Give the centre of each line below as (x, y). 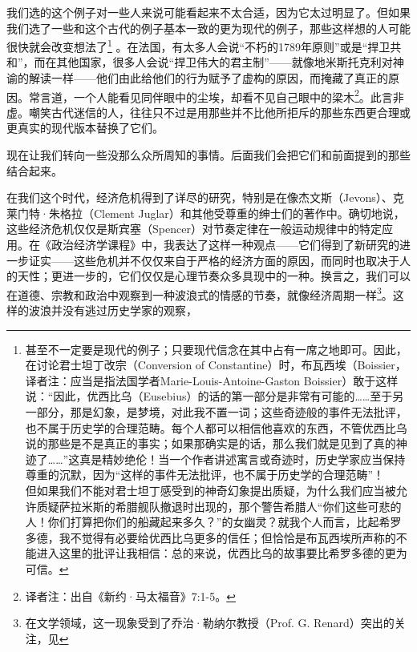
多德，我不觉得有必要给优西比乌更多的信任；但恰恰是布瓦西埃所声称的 (211, 537)
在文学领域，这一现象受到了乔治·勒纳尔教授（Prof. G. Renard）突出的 (210, 623)
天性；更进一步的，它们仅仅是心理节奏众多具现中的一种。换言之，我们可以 (214, 276)
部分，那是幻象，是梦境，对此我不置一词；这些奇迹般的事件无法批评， (222, 412)
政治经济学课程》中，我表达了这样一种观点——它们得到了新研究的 (225, 245)
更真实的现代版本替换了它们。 (85, 128)
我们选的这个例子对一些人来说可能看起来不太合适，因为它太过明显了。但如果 (208, 12)
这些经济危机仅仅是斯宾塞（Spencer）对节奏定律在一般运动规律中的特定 (194, 229)
